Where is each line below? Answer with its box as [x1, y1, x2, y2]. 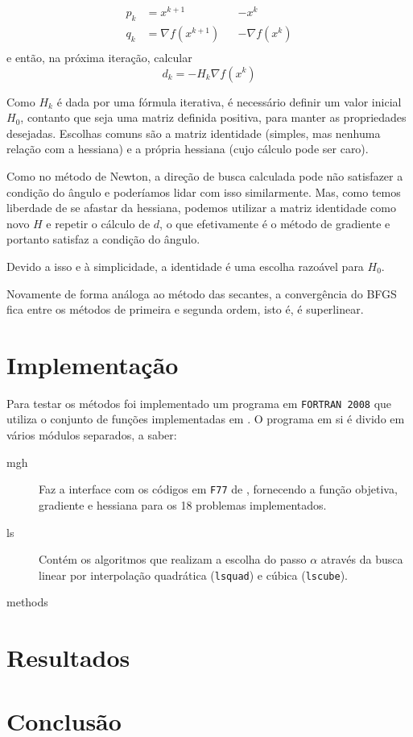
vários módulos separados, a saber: [6, 427, 177, 443]
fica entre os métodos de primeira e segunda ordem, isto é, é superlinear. [6, 301, 364, 318]
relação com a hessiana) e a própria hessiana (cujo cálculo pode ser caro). [6, 140, 369, 157]
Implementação [6, 348, 179, 381]
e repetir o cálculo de [46, 214, 151, 231]
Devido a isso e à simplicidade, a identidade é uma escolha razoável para [6, 257, 364, 274]
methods [6, 593, 48, 610]
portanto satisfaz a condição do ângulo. [6, 231, 200, 248]
